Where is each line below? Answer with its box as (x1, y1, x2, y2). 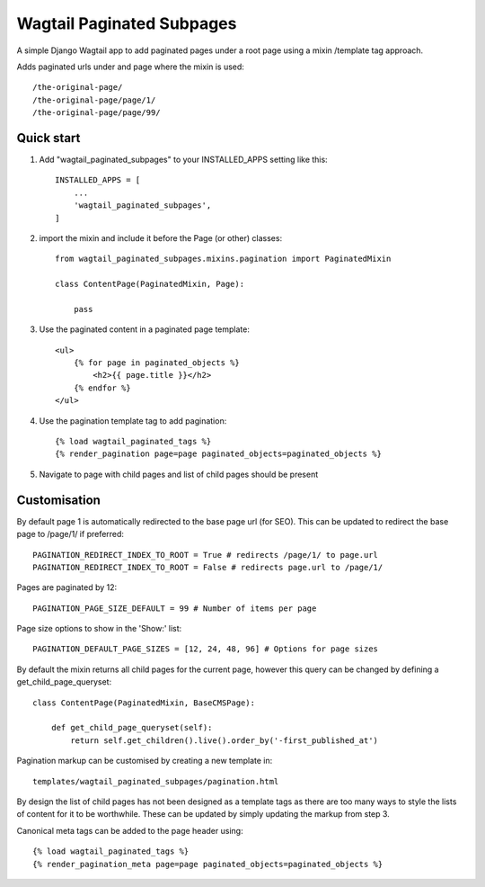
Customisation (16, 492, 101, 507)
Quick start (16, 130, 81, 146)
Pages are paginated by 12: (16, 582, 118, 593)
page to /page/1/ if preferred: (16, 529, 125, 540)
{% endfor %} (73, 382, 131, 393)
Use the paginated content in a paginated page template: (39, 324, 251, 335)
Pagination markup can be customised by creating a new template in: (16, 756, 273, 766)
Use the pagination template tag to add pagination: (39, 415, 227, 426)
